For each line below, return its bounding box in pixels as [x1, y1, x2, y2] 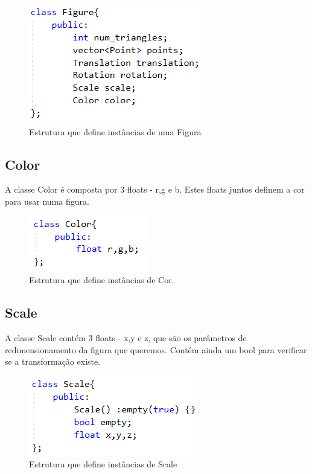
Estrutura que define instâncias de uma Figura [29, 125, 202, 138]
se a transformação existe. [5, 355, 101, 368]
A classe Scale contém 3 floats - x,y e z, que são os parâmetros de [5, 331, 247, 344]
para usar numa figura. [5, 194, 89, 207]
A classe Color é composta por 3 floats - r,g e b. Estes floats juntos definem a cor [5, 183, 305, 196]
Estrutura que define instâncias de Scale [29, 458, 177, 470]
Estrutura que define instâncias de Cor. [29, 274, 174, 286]
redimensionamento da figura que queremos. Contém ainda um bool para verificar [5, 343, 307, 356]
